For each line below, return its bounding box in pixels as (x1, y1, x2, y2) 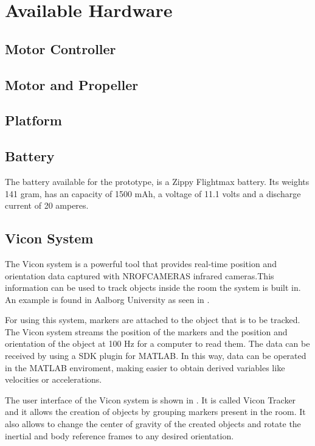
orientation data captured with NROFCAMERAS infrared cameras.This (5, 269, 274, 282)
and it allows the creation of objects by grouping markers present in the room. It (5, 405, 306, 418)
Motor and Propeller (5, 75, 139, 94)
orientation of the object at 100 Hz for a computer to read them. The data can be (5, 337, 310, 350)
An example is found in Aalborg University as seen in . (5, 293, 210, 305)
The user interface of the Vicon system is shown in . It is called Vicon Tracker (5, 393, 296, 406)
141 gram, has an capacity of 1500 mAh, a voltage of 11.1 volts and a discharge (5, 187, 301, 200)
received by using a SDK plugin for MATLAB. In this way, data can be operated (5, 349, 306, 362)
